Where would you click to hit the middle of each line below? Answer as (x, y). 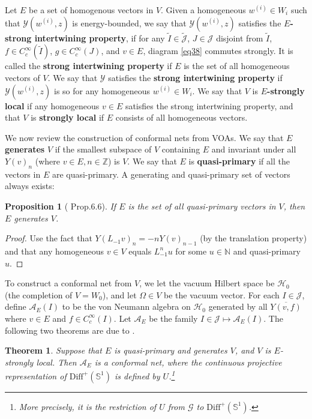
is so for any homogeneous (102, 90)
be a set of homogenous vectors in (91, 10)
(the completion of (39, 294)
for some (191, 251)
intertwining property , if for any (100, 38)
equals (140, 251)
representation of (36, 375)
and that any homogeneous (54, 251)
